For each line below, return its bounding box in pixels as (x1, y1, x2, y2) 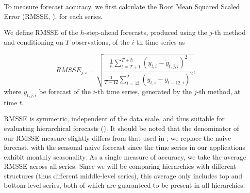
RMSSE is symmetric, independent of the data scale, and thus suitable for (4, 113, 225, 124)
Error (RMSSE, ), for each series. (4, 11, 103, 21)
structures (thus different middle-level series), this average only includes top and (4, 170, 243, 180)
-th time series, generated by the (95, 86, 192, 96)
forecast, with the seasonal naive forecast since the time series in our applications (4, 142, 245, 152)
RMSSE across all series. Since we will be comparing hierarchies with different (4, 161, 236, 171)
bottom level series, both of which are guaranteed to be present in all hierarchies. (4, 180, 245, 190)
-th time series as (134, 36, 185, 47)
